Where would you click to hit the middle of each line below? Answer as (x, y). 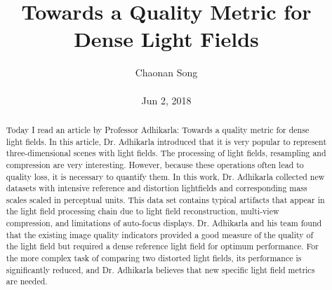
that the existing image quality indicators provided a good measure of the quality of (160, 234)
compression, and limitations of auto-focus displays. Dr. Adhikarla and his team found (164, 223)
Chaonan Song (166, 72)
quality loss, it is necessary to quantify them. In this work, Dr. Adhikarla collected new (165, 176)
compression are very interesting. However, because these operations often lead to (155, 164)
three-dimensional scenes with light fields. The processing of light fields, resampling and (166, 153)
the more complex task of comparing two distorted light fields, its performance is (154, 258)
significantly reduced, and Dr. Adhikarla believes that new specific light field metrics (160, 269)
